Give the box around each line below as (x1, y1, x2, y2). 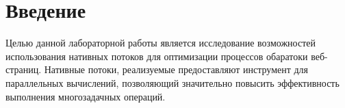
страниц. (5, 62, 42, 77)
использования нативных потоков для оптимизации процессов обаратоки (5, 49, 308, 63)
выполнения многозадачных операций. (5, 89, 166, 103)
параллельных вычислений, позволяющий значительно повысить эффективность (5, 75, 340, 90)
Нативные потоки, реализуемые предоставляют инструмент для (44, 62, 309, 77)
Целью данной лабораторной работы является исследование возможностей (5, 36, 316, 50)
